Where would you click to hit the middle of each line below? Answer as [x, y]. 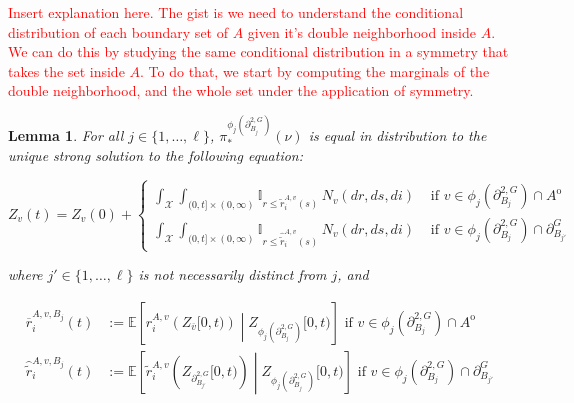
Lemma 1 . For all [66, 134]
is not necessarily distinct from [232, 274]
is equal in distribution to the [397, 134]
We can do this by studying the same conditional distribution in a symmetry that [258, 51]
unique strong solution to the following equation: [156, 155]
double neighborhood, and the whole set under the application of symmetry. [241, 90]
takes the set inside [66, 70]
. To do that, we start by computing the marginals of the [315, 70]
